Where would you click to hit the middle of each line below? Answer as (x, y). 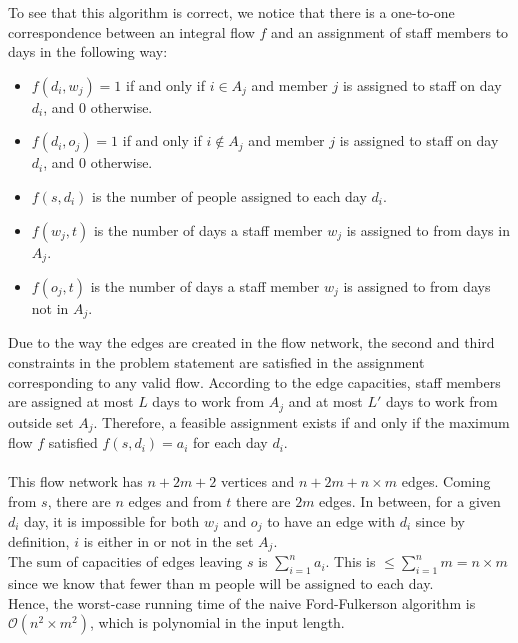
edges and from (175, 500)
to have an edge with (331, 520)
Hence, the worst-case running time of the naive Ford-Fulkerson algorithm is (242, 602)
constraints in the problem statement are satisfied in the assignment (216, 362)
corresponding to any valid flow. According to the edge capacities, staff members (254, 381)
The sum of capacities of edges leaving (125, 561)
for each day (230, 442)
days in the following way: (88, 51)
